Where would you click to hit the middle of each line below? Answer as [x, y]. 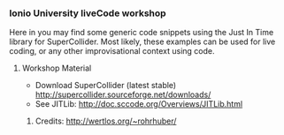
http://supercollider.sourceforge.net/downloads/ [123, 94]
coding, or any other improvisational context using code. [112, 51]
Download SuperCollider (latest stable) [106, 86]
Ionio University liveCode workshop [88, 13]
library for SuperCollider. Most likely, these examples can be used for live [142, 41]
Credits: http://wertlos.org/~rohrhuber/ [106, 121]
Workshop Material [57, 68]
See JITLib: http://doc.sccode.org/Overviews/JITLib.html [139, 104]
